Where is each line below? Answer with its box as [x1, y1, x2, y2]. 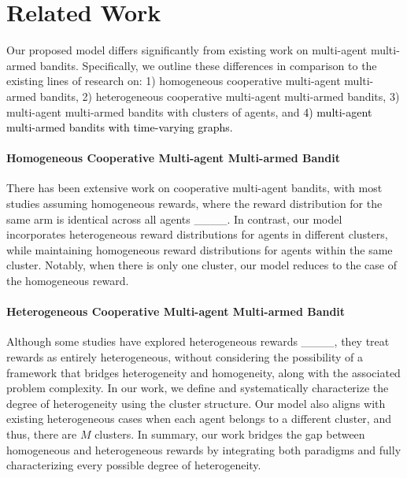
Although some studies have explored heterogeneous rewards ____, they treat [6, 333, 390, 350]
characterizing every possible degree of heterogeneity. [6, 457, 261, 473]
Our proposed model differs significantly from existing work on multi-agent [6, 42, 368, 58]
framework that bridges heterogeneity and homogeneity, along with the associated [6, 364, 401, 380]
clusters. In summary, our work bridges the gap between [94, 426, 365, 442]
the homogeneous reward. [6, 272, 129, 289]
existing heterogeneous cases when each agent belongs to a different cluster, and [6, 410, 391, 427]
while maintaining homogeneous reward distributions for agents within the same [6, 241, 393, 258]
